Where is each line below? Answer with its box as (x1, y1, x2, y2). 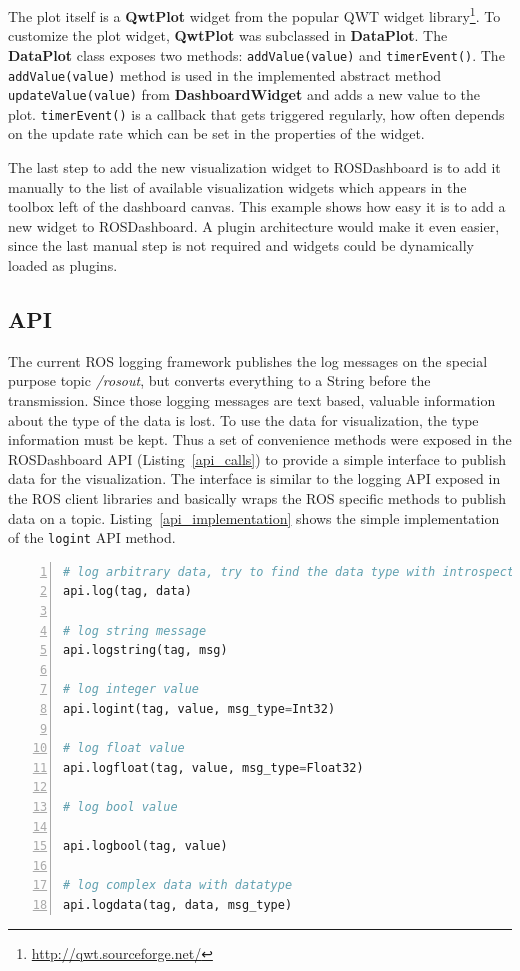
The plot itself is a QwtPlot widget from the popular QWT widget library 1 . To (8, 3, 501, 26)
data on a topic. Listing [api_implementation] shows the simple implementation (8, 507, 500, 528)
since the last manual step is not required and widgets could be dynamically (8, 235, 474, 256)
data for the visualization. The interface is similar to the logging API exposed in (8, 468, 501, 489)
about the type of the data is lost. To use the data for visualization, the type (8, 409, 479, 430)
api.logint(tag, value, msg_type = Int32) (63, 701, 336, 716)
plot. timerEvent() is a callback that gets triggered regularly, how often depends (8, 103, 505, 124)
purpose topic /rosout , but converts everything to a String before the (8, 370, 431, 391)
